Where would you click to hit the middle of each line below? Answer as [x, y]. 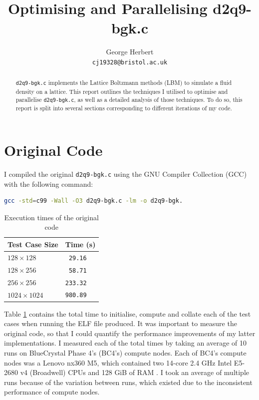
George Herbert [130, 52]
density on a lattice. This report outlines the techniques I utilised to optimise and [122, 91]
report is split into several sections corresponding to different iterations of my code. [124, 108]
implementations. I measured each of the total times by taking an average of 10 [125, 343]
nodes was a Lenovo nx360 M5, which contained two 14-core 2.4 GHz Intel [118, 362]
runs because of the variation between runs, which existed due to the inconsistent [128, 382]
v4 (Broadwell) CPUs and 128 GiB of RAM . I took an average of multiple [135, 372]
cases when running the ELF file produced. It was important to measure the [121, 323]
